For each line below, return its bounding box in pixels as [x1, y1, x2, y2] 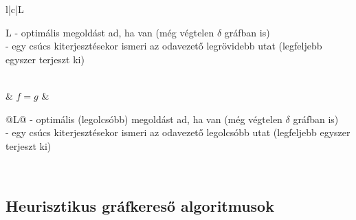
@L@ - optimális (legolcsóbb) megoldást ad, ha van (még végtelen [5, 111, 282, 126]
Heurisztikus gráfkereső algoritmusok [5, 195, 274, 217]
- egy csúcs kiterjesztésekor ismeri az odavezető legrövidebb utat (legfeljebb [5, 38, 322, 53]
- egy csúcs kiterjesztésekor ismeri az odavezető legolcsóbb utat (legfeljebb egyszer [5, 125, 351, 140]
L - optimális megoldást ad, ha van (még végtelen [5, 25, 214, 39]
